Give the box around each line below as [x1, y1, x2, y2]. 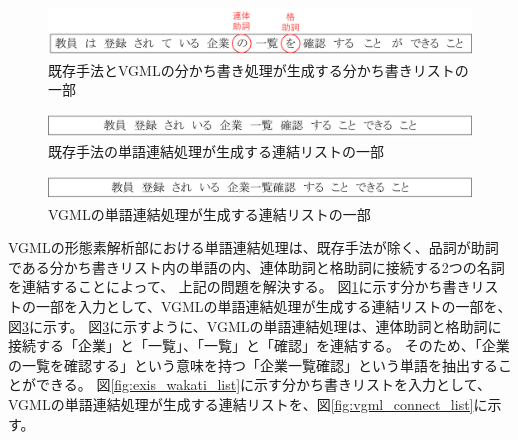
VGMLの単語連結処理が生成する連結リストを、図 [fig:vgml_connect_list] [8, 393, 474, 414]
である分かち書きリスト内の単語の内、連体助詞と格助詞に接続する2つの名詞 [8, 256, 505, 277]
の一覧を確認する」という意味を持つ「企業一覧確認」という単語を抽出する [8, 354, 498, 375]
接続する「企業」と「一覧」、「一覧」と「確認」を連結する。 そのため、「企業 [8, 335, 510, 356]
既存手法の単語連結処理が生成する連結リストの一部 [48, 141, 384, 162]
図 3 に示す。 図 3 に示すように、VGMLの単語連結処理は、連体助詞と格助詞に [8, 315, 502, 336]
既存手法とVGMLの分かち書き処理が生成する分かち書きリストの [48, 59, 469, 80]
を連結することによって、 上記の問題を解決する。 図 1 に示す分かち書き [8, 276, 471, 297]
